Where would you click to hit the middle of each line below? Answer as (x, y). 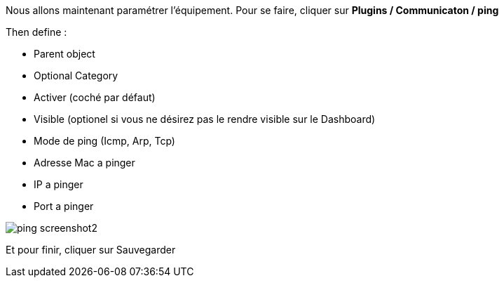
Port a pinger (64, 206)
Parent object (64, 54)
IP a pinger (59, 184)
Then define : (36, 32)
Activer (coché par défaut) (95, 97)
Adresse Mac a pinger (84, 163)
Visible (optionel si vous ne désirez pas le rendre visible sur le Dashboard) (205, 119)
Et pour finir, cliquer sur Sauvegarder (91, 250)
